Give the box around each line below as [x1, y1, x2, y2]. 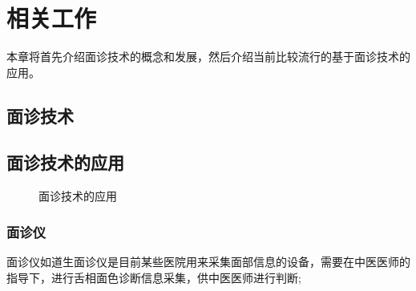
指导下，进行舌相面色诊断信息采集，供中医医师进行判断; [6, 269, 301, 285]
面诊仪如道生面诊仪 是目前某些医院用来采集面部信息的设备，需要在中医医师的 [6, 253, 410, 270]
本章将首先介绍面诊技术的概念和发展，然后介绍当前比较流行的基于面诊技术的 [6, 48, 410, 65]
